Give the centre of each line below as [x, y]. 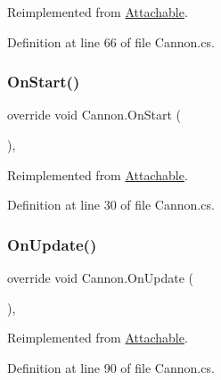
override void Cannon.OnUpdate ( [100, 277]
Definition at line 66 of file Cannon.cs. [111, 41]
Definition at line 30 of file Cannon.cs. [111, 205]
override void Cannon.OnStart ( [94, 115]
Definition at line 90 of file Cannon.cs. [111, 367]
